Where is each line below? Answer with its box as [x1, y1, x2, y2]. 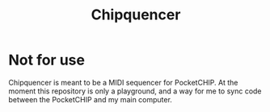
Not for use [8, 51, 85, 69]
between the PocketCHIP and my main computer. [8, 94, 172, 104]
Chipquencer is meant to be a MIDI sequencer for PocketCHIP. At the [8, 77, 238, 87]
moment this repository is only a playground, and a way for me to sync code [8, 86, 262, 96]
